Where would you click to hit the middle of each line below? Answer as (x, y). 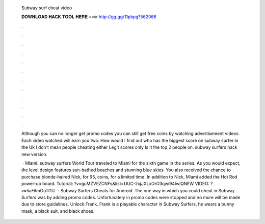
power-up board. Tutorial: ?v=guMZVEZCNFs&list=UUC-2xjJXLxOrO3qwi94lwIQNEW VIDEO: (115, 184)
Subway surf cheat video (47, 8)
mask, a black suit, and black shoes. (58, 211)
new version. (34, 154)
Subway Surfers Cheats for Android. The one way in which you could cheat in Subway (148, 190)
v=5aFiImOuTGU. (39, 190)
